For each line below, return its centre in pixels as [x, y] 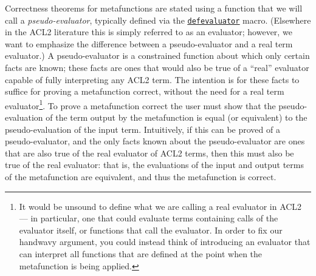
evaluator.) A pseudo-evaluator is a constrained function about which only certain [157, 56]
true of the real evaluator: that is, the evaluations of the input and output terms [154, 165]
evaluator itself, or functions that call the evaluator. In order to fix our [151, 230]
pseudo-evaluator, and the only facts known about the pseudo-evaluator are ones [155, 141]
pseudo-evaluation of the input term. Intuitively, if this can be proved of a [143, 129]
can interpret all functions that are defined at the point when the [141, 254]
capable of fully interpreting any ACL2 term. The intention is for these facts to [152, 79]
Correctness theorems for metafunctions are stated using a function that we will [154, 8]
